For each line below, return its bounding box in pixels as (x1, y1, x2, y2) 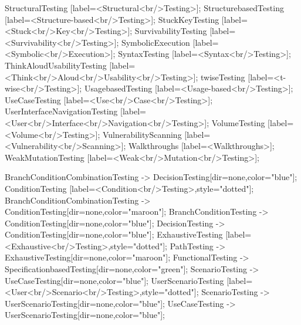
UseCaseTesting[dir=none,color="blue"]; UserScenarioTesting (5, 274, 224, 286)
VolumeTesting (211, 116, 265, 128)
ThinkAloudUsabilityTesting (5, 59, 107, 71)
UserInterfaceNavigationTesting (5, 105, 118, 117)
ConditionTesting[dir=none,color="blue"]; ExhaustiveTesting (5, 228, 223, 241)
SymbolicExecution (121, 36, 190, 48)
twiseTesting (201, 70, 245, 83)
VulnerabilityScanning (102, 128, 182, 140)
